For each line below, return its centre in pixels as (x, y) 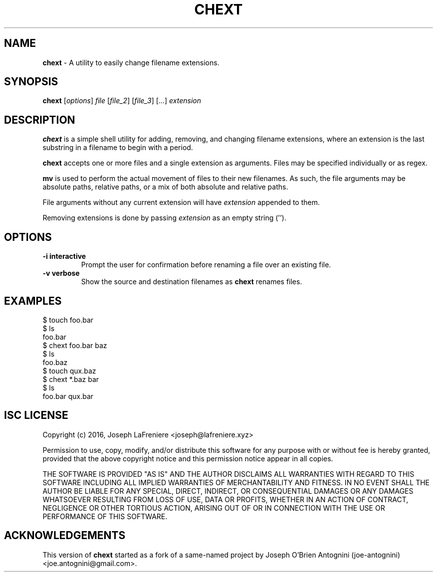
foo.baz (55, 362)
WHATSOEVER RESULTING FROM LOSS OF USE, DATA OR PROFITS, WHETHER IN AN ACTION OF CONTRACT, (225, 499)
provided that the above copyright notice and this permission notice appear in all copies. (188, 458)
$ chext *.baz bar (71, 379)
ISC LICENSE (36, 415)
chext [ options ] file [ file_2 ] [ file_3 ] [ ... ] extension (122, 101)
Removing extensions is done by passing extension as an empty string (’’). (164, 218)
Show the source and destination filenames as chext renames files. (192, 282)
